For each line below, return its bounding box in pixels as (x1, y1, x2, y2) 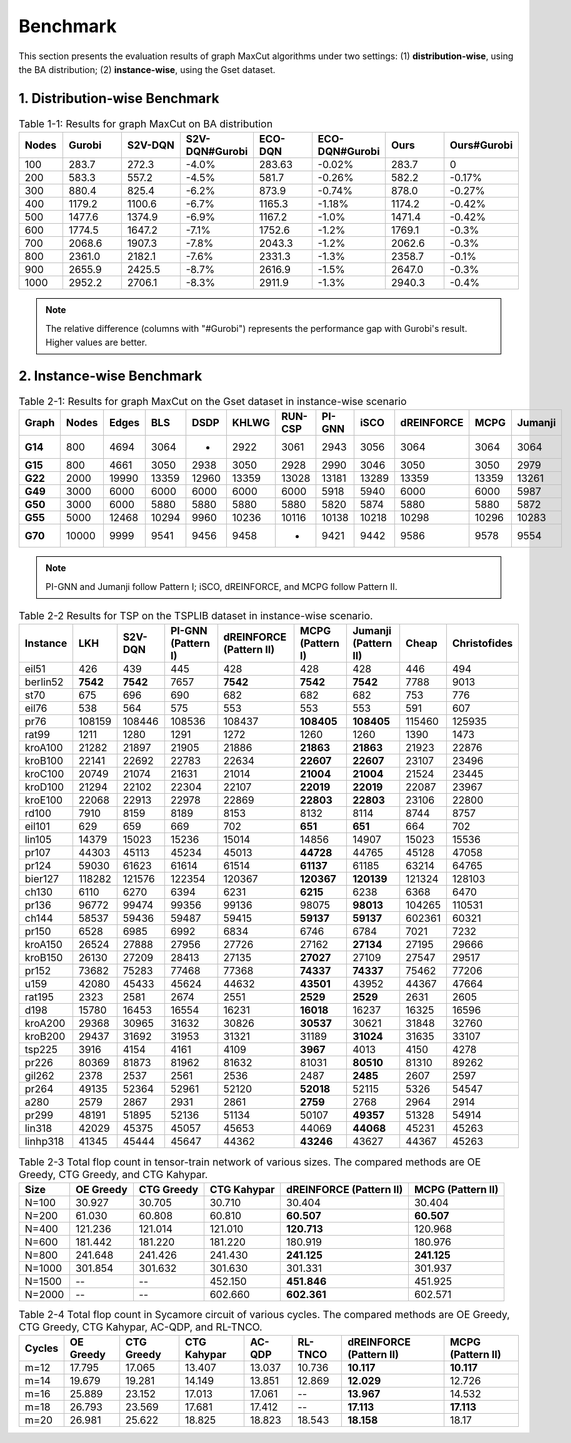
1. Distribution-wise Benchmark (18, 90, 220, 107)
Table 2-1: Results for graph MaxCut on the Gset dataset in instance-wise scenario (18, 395, 407, 409)
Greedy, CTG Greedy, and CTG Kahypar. (18, 1167, 209, 1181)
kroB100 (24, 754, 64, 768)
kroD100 (24, 780, 65, 794)
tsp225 (24, 1043, 59, 1057)
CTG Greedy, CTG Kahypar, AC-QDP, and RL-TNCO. (18, 1320, 263, 1334)
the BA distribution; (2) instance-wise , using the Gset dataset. (18, 63, 276, 75)
